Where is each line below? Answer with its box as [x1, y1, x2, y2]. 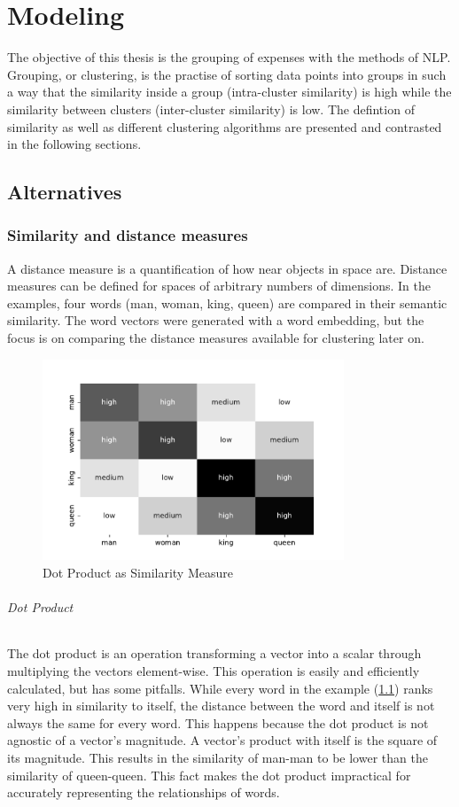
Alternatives [7, 178, 122, 206]
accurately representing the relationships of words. [7, 783, 280, 802]
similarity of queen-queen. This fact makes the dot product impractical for [7, 765, 411, 784]
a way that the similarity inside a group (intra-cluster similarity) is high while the [7, 82, 452, 101]
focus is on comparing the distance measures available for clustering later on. [7, 329, 424, 347]
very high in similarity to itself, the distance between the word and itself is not [7, 696, 435, 715]
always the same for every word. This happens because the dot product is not [7, 713, 429, 732]
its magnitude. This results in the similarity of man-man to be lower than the [7, 748, 428, 766]
